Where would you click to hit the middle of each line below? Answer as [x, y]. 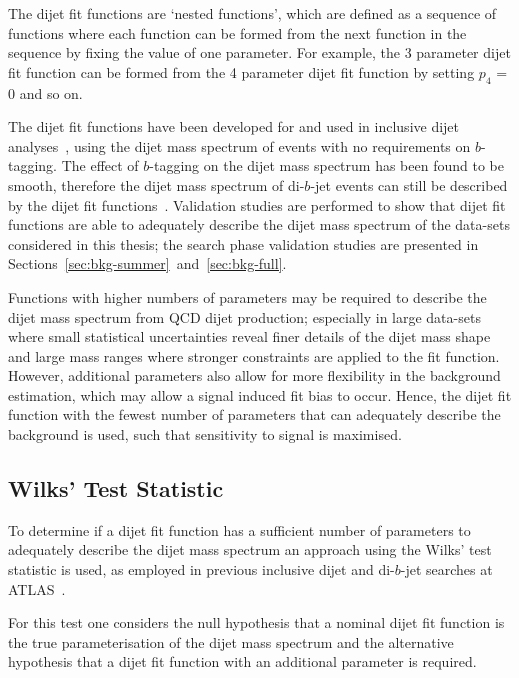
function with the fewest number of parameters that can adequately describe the [254, 414]
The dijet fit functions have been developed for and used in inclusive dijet [234, 126]
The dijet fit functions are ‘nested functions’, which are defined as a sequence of [252, 13]
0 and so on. [45, 92]
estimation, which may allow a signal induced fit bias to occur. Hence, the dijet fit [260, 394]
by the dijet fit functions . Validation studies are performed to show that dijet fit [257, 204]
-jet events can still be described [409, 184]
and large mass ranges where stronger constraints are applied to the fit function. [254, 355]
